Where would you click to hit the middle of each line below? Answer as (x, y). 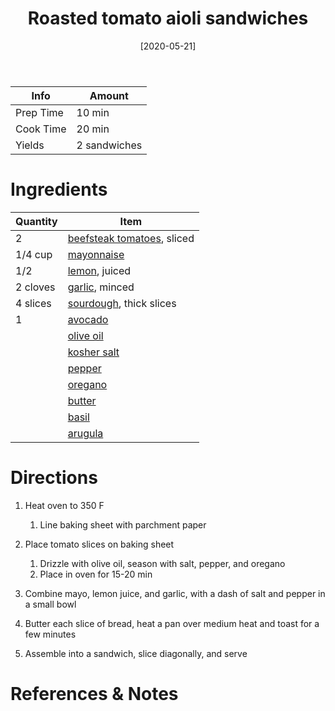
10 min (93, 112)
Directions (54, 478)
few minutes (50, 634)
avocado (88, 319)
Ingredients (59, 189)
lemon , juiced (99, 270)
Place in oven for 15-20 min (96, 574)
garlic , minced (101, 287)
